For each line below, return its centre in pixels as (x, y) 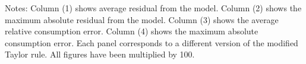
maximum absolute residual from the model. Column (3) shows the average (142, 19)
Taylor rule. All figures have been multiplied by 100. (100, 54)
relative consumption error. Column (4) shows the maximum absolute (132, 31)
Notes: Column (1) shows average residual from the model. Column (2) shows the (153, 8)
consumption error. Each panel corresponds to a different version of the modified (152, 42)
